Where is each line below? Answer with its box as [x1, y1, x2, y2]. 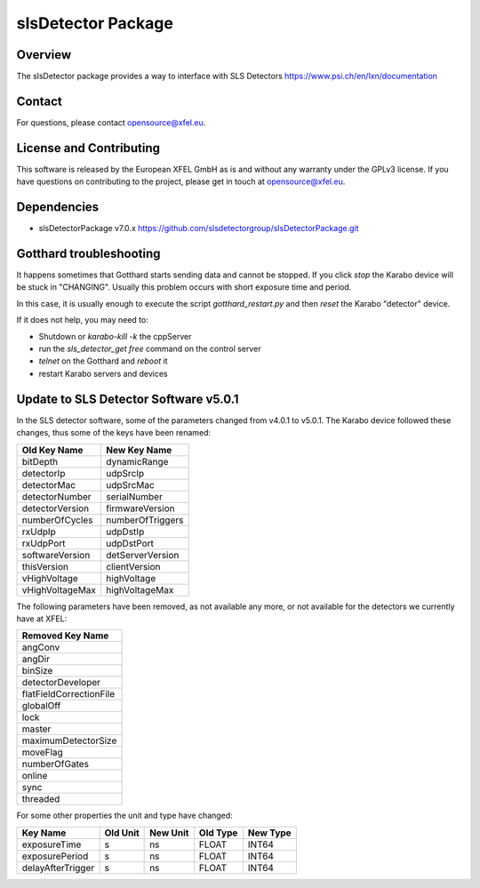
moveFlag [21, 747, 64, 759]
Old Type [198, 827, 238, 839]
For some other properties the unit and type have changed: [16, 810, 233, 821]
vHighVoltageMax [21, 583, 97, 596]
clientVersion [106, 560, 161, 572]
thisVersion [21, 560, 68, 572]
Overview [16, 47, 72, 62]
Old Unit [104, 827, 140, 839]
